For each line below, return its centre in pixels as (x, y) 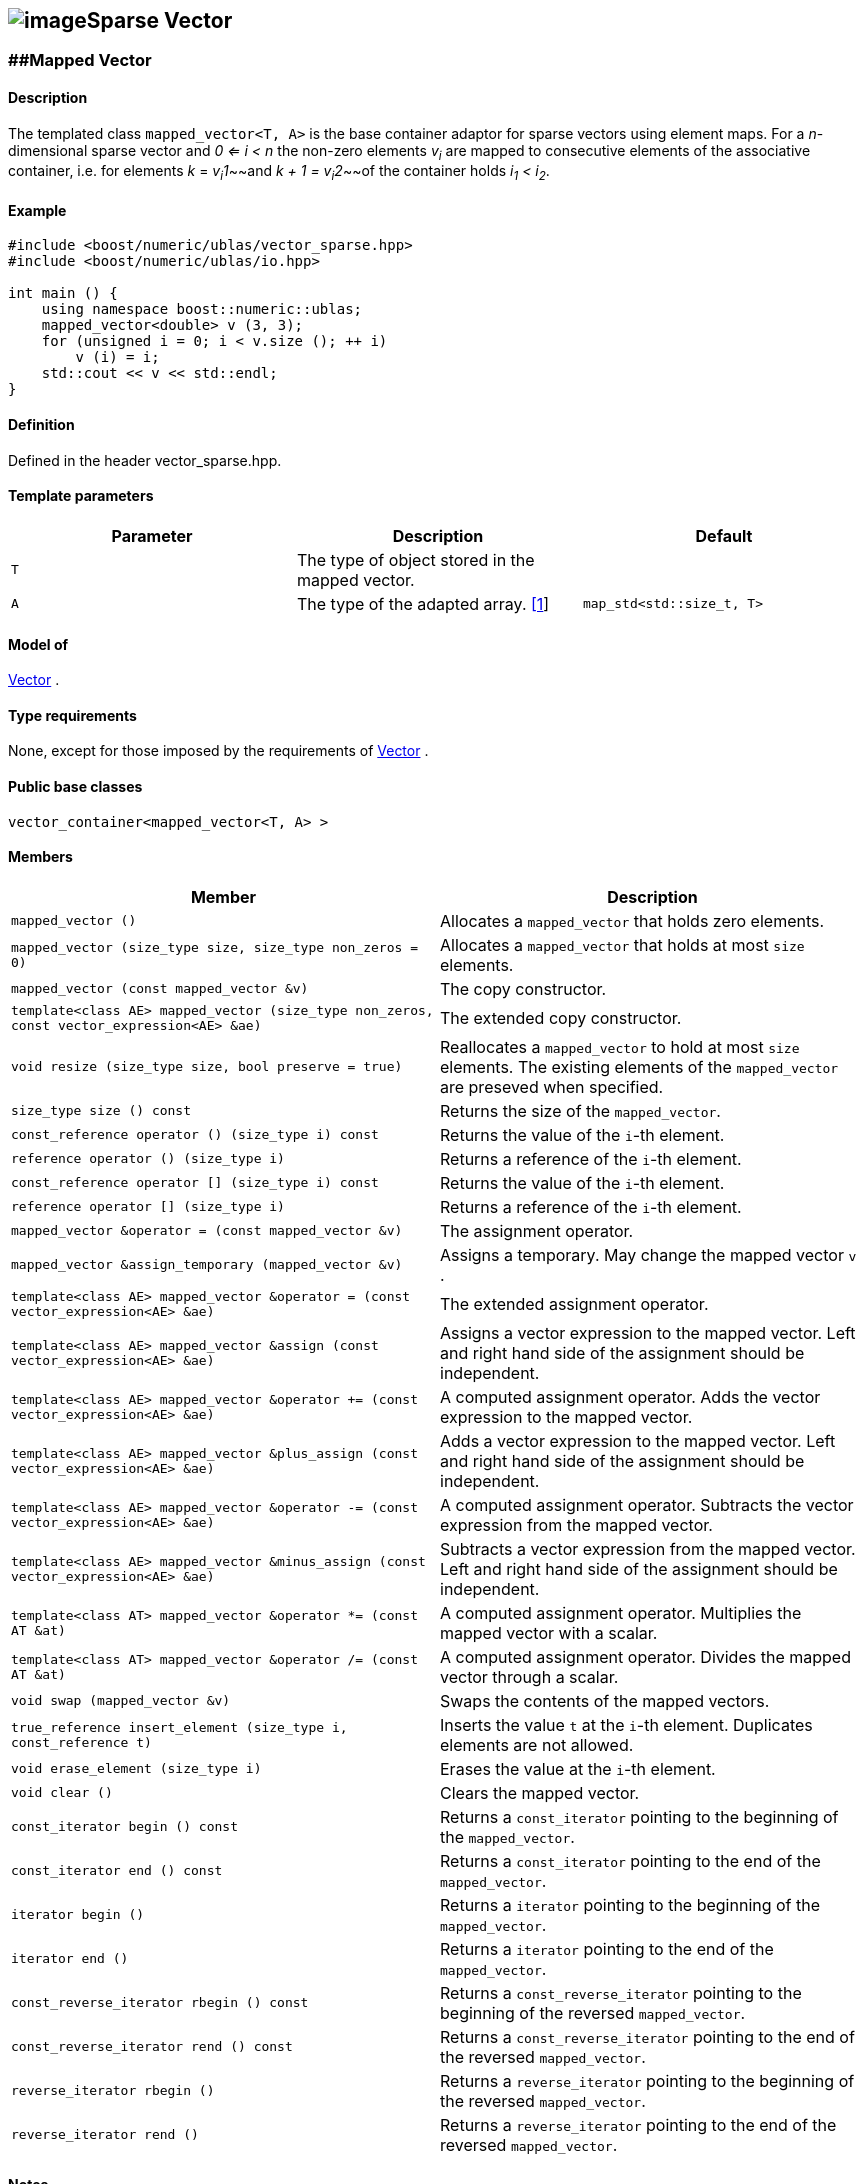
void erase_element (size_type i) (136, 1769)
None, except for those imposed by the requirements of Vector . (218, 751)
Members (40, 857)
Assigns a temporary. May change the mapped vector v (648, 1254)
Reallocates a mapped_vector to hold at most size (620, 1046)
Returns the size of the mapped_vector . (580, 1110)
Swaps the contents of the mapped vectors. (605, 1700)
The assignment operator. (537, 1230)
